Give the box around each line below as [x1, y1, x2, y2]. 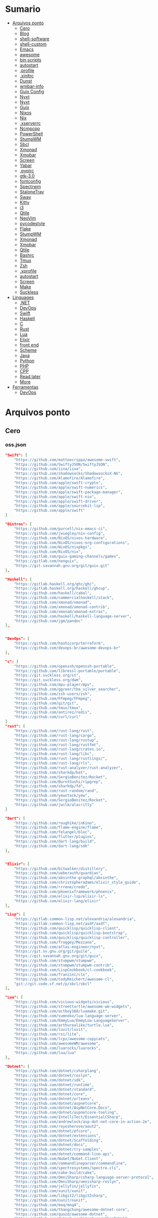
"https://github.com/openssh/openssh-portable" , [14, 664, 116, 669]
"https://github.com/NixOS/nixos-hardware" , [14, 535, 107, 540]
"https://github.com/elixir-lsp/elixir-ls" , [14, 894, 107, 899]
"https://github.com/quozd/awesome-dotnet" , [14, 1212, 107, 1217]
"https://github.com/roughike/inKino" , [14, 821, 97, 826]
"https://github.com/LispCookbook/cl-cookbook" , [14, 967, 116, 972]
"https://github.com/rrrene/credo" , [14, 885, 90, 890]
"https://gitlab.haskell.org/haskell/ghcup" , [14, 586, 110, 591]
